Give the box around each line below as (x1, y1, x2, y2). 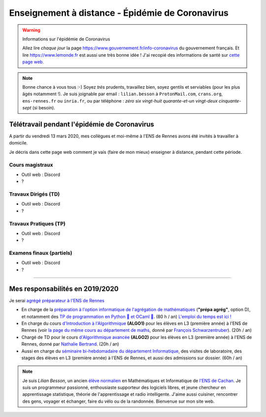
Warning (22, 27, 40, 33)
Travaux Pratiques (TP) (9, 220, 66, 227)
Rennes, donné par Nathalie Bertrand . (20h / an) (21, 341, 119, 347)
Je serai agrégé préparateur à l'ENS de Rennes (9, 297, 105, 303)
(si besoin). (32, 105, 55, 111)
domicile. (9, 140, 28, 146)
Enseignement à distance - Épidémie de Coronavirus (9, 7, 229, 18)
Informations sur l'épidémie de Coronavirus (22, 36, 110, 42)
